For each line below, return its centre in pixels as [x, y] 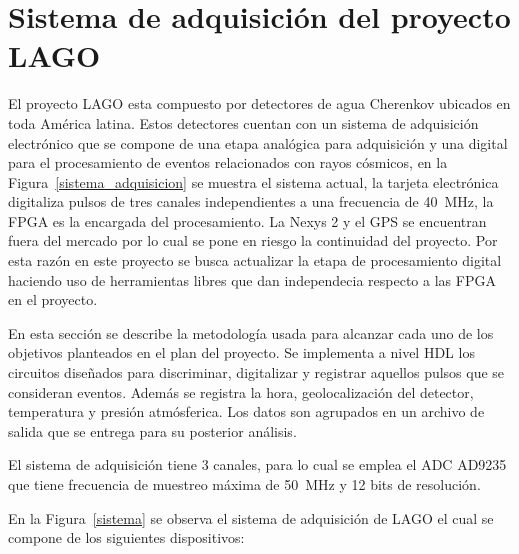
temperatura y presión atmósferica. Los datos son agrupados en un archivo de [246, 411]
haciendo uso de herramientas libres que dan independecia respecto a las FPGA [252, 279]
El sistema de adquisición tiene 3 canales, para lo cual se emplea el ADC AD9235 [257, 464]
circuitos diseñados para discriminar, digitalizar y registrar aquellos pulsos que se [256, 372]
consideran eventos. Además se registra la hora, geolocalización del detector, [241, 391]
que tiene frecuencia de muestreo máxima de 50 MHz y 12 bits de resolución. [244, 484]
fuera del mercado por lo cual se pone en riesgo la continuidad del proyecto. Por [253, 240]
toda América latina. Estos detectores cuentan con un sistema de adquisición [243, 122]
